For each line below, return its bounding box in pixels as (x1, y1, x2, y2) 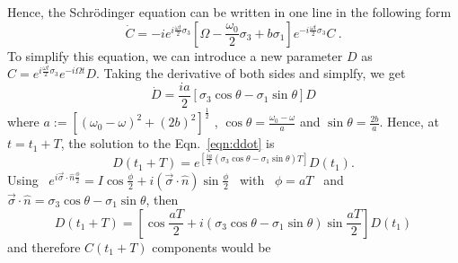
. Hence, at (379, 112, 440, 131)
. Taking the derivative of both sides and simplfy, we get (95, 64, 406, 83)
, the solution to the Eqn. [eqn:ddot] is (60, 134, 275, 153)
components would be (152, 237, 271, 256)
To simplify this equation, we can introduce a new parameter (7, 46, 343, 65)
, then (145, 189, 179, 208)
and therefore (7, 237, 81, 256)
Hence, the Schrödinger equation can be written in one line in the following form (7, 3, 452, 21)
